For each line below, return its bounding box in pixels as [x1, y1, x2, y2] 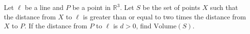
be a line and [25, 2, 64, 12]
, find [136, 21, 152, 31]
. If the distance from [24, 21, 87, 31]
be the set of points [142, 2, 200, 12]
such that [210, 2, 238, 12]
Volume [154, 23, 177, 30]
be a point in [72, 2, 111, 12]
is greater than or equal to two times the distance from [83, 11, 246, 21]
